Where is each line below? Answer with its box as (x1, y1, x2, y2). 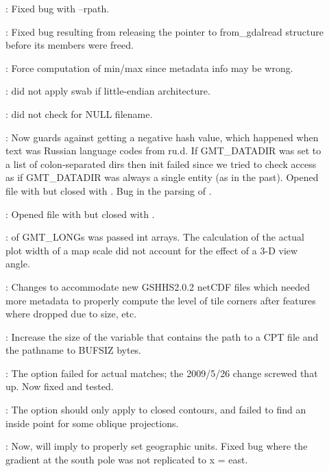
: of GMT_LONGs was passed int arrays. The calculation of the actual (5, 230, 305, 244)
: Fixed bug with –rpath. (5, 1, 110, 15)
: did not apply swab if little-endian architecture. (5, 84, 210, 98)
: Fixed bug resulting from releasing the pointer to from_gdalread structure (5, 24, 324, 38)
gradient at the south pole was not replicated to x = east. (5, 452, 248, 466)
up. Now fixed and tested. (5, 379, 114, 394)
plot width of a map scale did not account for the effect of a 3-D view (5, 243, 298, 257)
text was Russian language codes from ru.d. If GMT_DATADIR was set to (5, 143, 321, 158)
